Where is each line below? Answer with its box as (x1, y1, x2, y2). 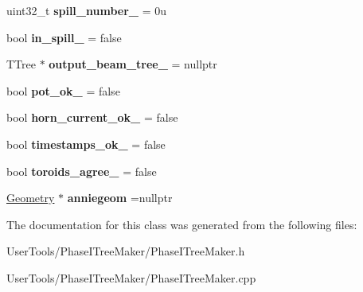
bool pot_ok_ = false (6, 82, 120, 99)
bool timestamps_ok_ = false (6, 135, 166, 152)
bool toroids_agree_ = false (6, 162, 157, 179)
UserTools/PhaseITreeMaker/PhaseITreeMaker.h (6, 243, 245, 259)
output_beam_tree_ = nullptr (49, 56, 217, 72)
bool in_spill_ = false (6, 29, 122, 45)
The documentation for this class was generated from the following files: (6, 216, 357, 232)
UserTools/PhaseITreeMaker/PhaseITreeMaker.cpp (6, 269, 256, 286)
